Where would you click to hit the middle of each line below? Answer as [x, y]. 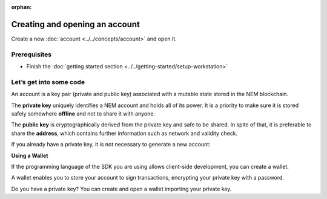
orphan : [21, 7]
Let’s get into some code [48, 82]
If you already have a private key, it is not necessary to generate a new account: [111, 145]
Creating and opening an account [76, 24]
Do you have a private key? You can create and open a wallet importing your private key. [121, 189]
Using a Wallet [30, 155]
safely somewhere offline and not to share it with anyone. [83, 113]
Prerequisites [31, 54]
